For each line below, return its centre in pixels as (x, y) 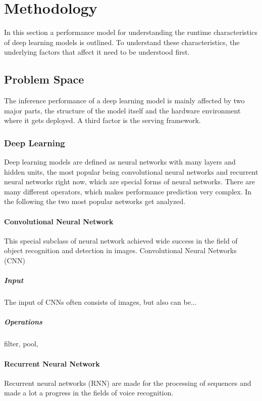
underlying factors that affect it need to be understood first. (97, 52)
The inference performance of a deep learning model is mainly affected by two (124, 101)
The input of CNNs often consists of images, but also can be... (100, 302)
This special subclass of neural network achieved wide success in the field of (121, 240)
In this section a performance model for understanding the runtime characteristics (131, 32)
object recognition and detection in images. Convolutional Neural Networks (120, 250)
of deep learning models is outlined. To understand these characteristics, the (122, 42)
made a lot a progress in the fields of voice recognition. (89, 393)
